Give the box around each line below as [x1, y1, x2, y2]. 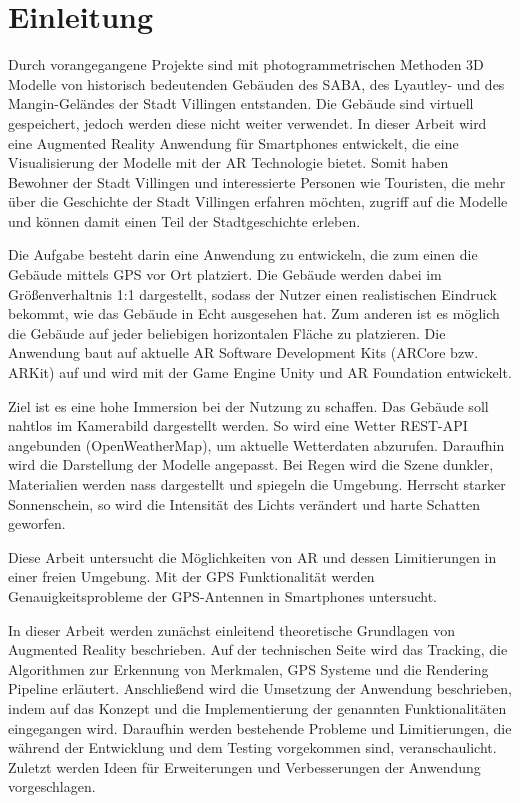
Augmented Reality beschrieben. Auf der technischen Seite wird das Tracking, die [8, 639, 508, 660]
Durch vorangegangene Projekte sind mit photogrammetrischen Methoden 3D [8, 54, 484, 75]
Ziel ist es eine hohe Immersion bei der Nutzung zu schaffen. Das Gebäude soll [8, 395, 489, 416]
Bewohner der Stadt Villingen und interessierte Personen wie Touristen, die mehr [8, 171, 506, 192]
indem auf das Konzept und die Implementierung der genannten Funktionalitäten [8, 697, 507, 718]
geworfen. [8, 513, 66, 534]
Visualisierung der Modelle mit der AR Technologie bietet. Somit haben [8, 152, 449, 173]
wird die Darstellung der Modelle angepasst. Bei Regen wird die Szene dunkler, [8, 454, 494, 475]
